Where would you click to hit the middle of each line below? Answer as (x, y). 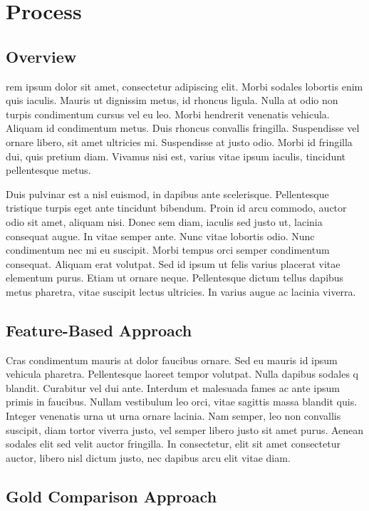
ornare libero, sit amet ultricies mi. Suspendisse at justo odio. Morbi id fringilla (179, 141)
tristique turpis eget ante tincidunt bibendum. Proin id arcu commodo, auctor (176, 208)
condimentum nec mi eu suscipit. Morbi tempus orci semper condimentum (168, 250)
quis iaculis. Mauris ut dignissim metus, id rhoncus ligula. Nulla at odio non (172, 100)
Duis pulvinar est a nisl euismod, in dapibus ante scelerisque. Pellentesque (167, 193)
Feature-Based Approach (99, 330)
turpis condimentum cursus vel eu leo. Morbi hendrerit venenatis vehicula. (168, 114)
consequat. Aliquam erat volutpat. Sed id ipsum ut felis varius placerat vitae (173, 263)
